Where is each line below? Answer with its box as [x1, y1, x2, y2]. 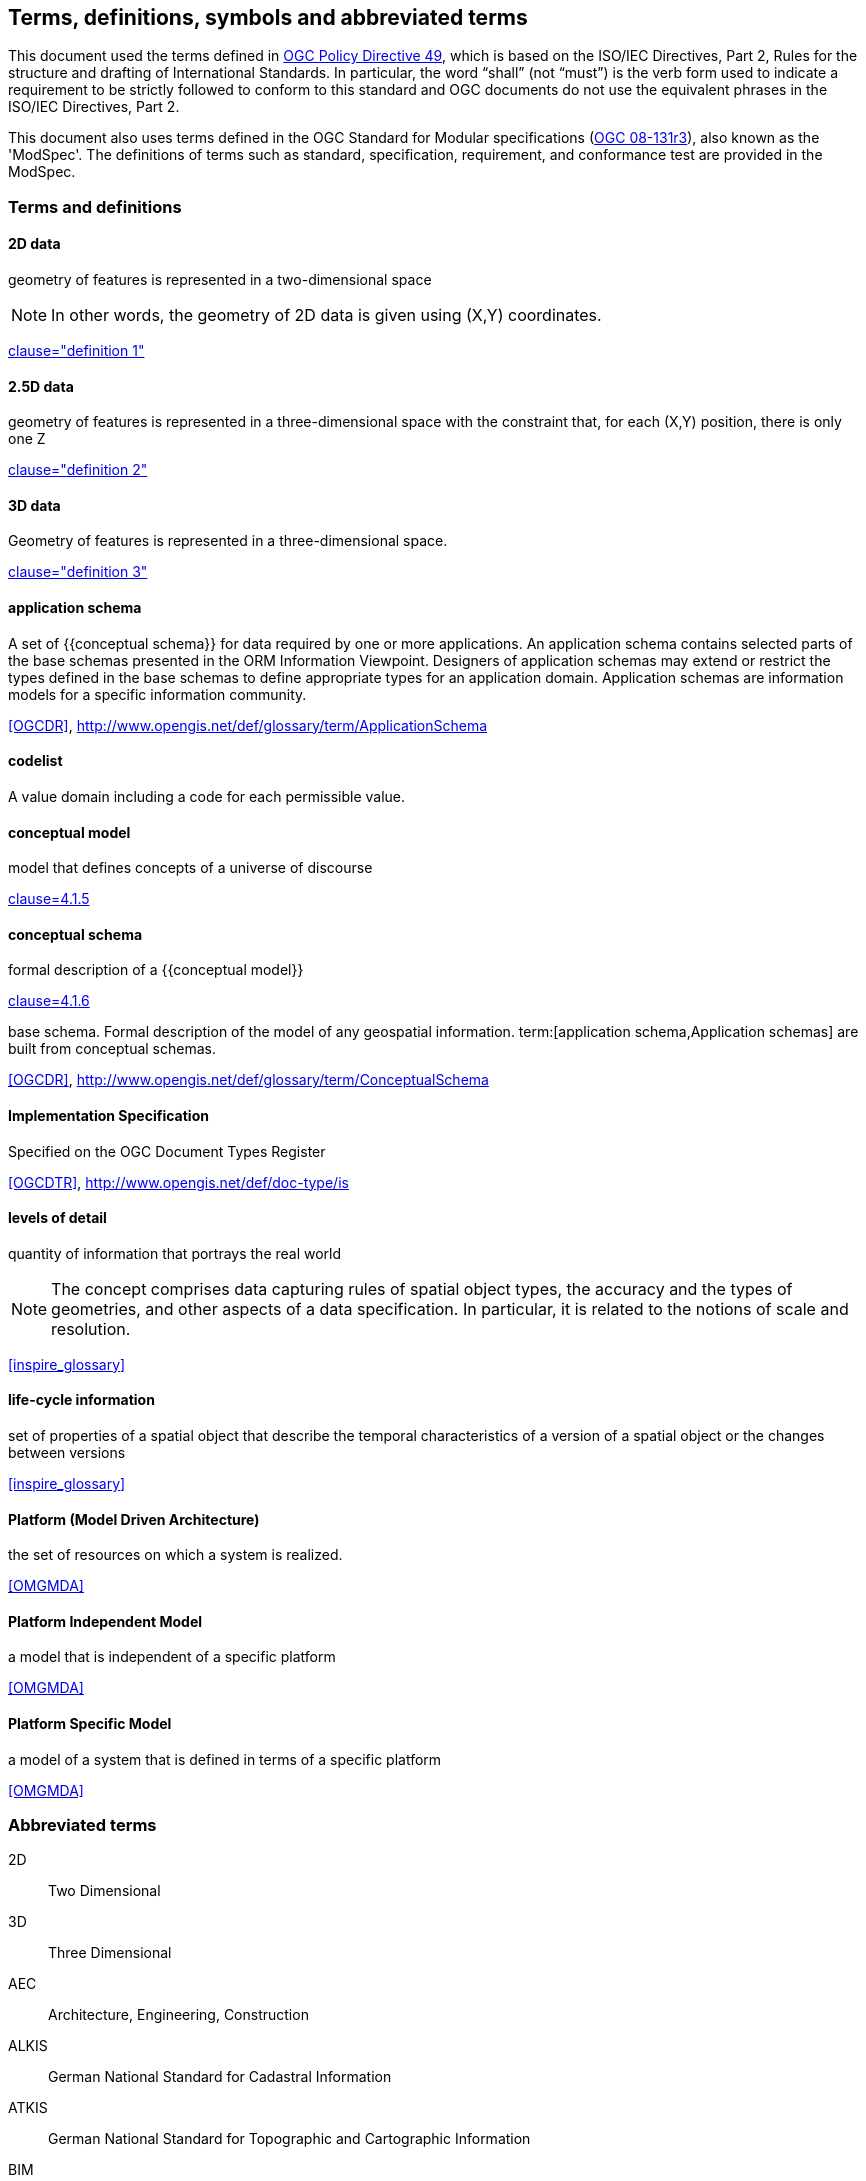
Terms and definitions [8, 196, 182, 217]
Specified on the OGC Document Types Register [8, 1142, 326, 1160]
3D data [8, 496, 61, 514]
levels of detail [8, 1209, 107, 1227]
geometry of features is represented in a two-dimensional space [8, 271, 432, 289]
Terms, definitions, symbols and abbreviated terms [8, 5, 528, 30]
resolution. [51, 1318, 131, 1339]
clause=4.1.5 [8, 890, 90, 908]
